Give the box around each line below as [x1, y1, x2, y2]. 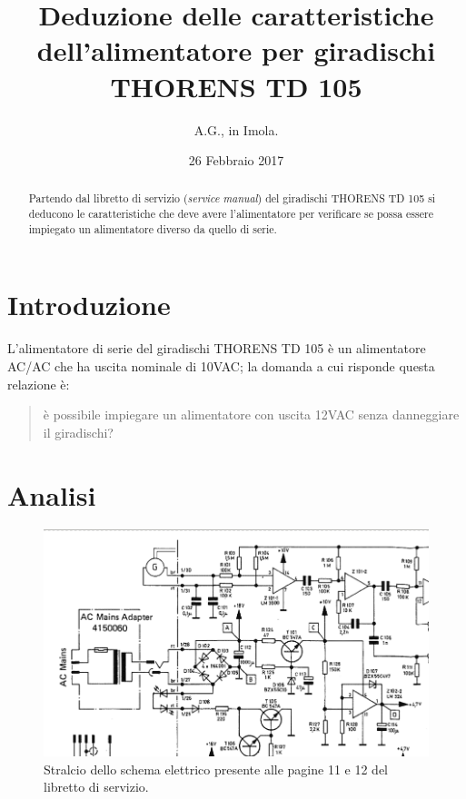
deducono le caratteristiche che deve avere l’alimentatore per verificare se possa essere [28, 206, 433, 222]
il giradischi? [43, 422, 114, 441]
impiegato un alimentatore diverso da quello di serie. [28, 221, 277, 236]
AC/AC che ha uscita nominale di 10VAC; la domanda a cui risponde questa [7, 356, 435, 375]
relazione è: [7, 374, 70, 393]
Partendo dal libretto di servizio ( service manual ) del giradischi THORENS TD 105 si [28, 191, 436, 206]
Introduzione [7, 286, 171, 323]
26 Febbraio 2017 [188, 151, 284, 170]
